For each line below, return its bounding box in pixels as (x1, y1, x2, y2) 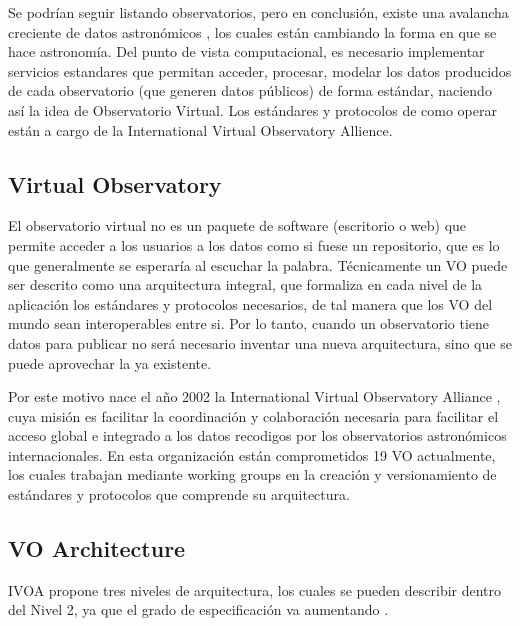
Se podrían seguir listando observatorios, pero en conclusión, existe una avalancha (8, 2, 509, 22)
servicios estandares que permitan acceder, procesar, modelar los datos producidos (8, 60, 512, 81)
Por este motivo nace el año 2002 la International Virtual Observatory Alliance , (8, 386, 501, 407)
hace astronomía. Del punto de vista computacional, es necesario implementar (8, 41, 485, 62)
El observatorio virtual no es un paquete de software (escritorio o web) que (8, 215, 467, 236)
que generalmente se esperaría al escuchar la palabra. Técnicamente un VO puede (8, 254, 508, 275)
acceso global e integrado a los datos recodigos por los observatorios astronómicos (8, 425, 507, 446)
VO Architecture (8, 533, 186, 564)
